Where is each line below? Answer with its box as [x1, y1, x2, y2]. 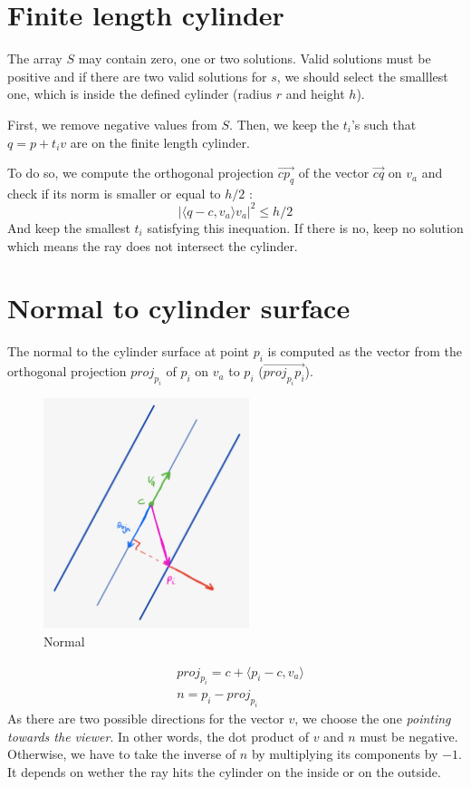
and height [285, 84, 345, 103]
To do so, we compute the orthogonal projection [7, 163, 274, 182]
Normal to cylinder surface [7, 289, 351, 326]
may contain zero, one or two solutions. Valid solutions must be [78, 49, 431, 68]
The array [7, 49, 62, 68]
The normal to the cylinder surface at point [7, 342, 249, 361]
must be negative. [360, 726, 458, 745]
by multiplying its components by [251, 744, 438, 763]
